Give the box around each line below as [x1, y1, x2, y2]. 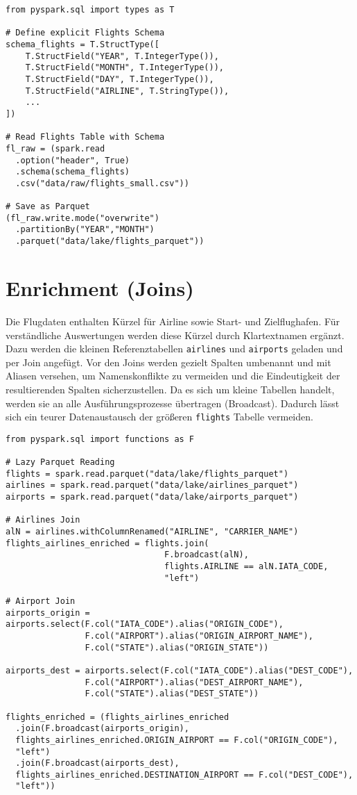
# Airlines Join [6, 515, 80, 525]
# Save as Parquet [6, 202, 90, 212]
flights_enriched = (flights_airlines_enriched [6, 712, 229, 722]
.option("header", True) [15, 155, 130, 165]
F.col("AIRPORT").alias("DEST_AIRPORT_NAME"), [85, 677, 304, 687]
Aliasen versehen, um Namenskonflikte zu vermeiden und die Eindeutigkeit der [6, 368, 340, 383]
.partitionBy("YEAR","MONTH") [15, 224, 155, 235]
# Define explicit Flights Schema [6, 28, 165, 38]
